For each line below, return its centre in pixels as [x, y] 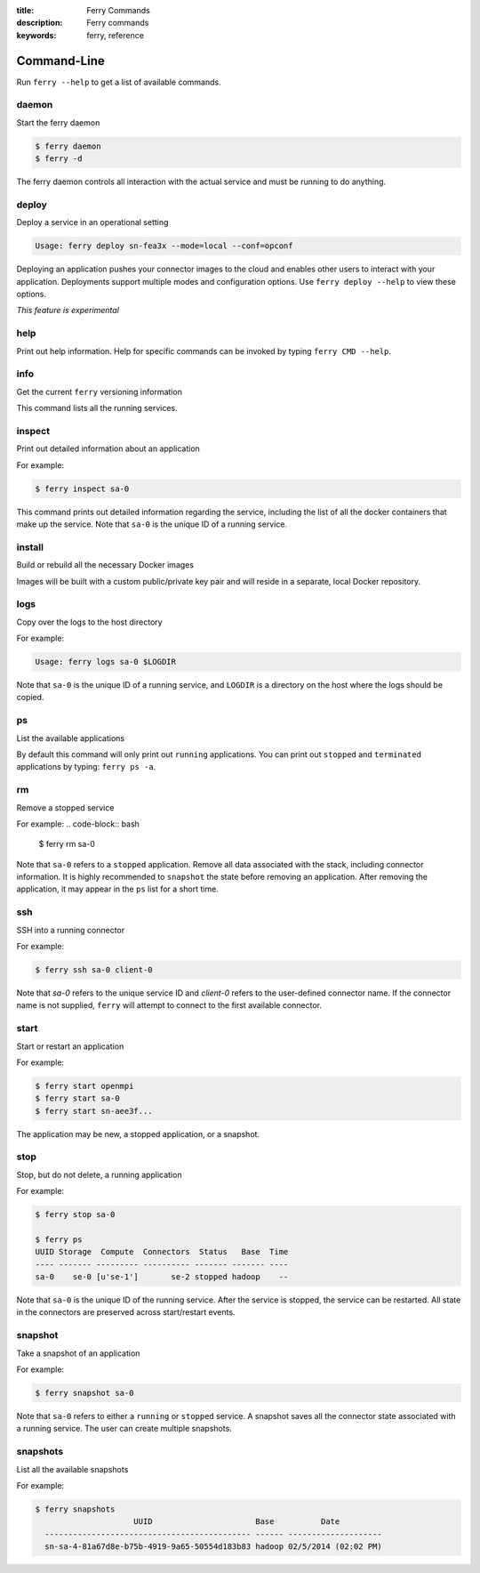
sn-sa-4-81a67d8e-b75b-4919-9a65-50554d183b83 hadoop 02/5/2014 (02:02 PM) [213, 1547]
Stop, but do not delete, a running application [99, 1174]
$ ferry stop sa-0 [75, 1215]
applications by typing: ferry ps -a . [86, 767]
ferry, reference [115, 35]
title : [25, 10]
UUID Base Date [237, 1522]
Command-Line [61, 61]
